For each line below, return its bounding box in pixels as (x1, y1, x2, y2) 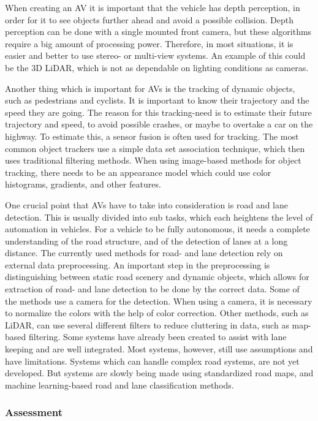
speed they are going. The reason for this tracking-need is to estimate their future (5, 105, 312, 118)
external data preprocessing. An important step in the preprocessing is (5, 258, 270, 271)
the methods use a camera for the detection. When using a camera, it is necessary (5, 294, 312, 307)
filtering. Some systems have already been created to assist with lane (28, 330, 287, 343)
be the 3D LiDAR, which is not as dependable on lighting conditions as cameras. (5, 61, 309, 74)
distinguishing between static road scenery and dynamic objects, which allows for (5, 270, 309, 283)
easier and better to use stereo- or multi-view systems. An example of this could (5, 49, 306, 62)
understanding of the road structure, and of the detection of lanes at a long (5, 234, 288, 247)
